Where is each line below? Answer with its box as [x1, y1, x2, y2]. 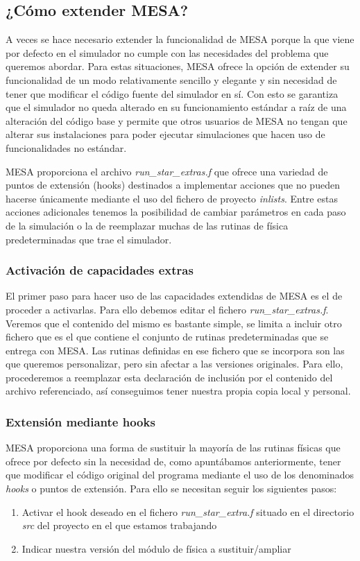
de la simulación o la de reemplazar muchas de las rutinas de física [6, 218, 289, 232]
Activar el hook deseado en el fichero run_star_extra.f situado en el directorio [22, 504, 354, 519]
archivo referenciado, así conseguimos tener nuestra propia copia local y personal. [6, 383, 351, 398]
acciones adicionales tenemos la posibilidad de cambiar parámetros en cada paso [6, 205, 346, 219]
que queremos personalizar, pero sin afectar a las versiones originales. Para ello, [6, 356, 343, 371]
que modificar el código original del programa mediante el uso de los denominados [6, 467, 354, 482]
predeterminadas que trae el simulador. [6, 232, 172, 246]
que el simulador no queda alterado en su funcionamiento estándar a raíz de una [6, 100, 347, 114]
